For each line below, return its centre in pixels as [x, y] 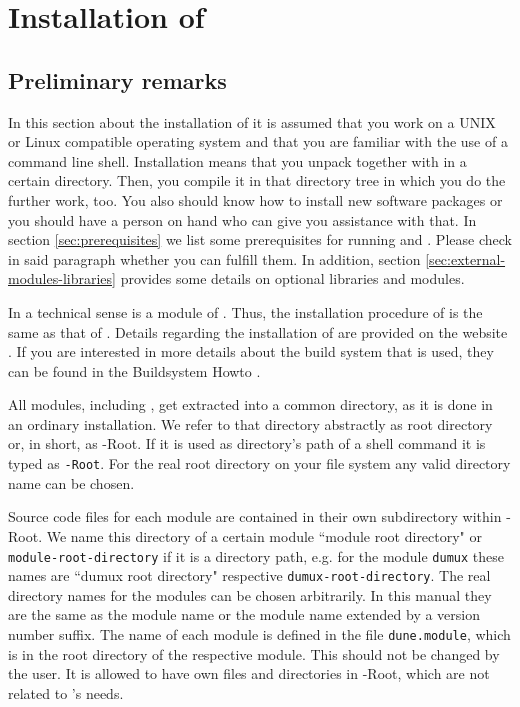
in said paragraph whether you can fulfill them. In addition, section [214, 258]
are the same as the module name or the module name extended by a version [244, 614]
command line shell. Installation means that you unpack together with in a [237, 160]
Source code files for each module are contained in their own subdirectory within [255, 516]
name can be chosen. [71, 482]
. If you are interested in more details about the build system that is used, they [251, 351]
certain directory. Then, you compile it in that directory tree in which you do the [257, 180]
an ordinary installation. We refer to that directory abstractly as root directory [250, 423]
